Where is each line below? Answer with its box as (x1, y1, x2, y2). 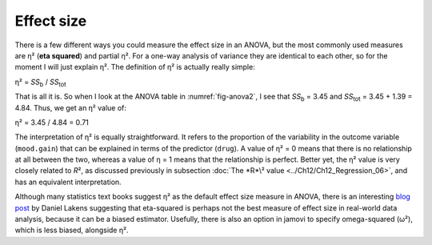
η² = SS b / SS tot (14, 77, 67, 88)
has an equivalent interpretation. (14, 177, 122, 187)
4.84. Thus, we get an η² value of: (14, 102, 127, 112)
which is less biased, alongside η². (14, 225, 129, 235)
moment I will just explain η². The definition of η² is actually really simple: (14, 62, 255, 72)
